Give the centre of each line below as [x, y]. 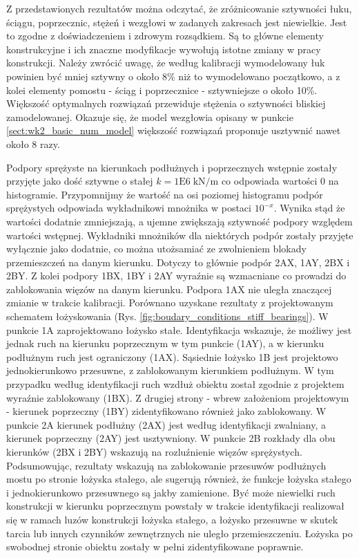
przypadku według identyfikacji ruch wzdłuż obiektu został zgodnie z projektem [175, 384]
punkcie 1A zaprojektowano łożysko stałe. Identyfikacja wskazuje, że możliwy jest [179, 329]
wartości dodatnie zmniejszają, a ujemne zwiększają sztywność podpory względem [179, 221]
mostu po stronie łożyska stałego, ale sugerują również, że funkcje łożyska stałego [179, 479]
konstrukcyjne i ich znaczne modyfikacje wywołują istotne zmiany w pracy [164, 49]
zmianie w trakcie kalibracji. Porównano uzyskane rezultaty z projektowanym [170, 303]
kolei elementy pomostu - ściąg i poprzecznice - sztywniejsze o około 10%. [162, 90]
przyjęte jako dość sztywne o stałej [80, 181]
